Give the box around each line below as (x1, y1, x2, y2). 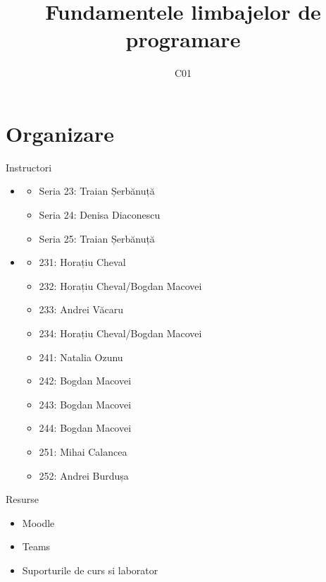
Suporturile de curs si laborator (22, 562, 158, 577)
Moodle (22, 515, 55, 530)
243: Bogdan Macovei (39, 396, 132, 411)
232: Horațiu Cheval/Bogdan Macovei (39, 278, 202, 293)
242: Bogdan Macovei (39, 373, 132, 388)
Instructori (6, 159, 52, 174)
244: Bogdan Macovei (39, 420, 132, 435)
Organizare (6, 119, 115, 147)
